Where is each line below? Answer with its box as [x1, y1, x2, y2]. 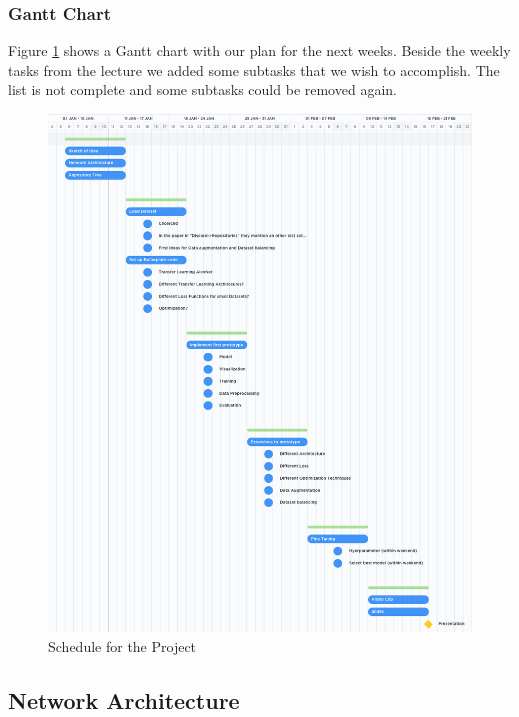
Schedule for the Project [48, 635, 197, 656]
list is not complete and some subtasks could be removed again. [8, 79, 397, 100]
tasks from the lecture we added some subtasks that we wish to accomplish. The [8, 59, 500, 80]
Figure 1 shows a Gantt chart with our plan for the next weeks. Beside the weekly [8, 40, 511, 61]
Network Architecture [8, 684, 240, 715]
